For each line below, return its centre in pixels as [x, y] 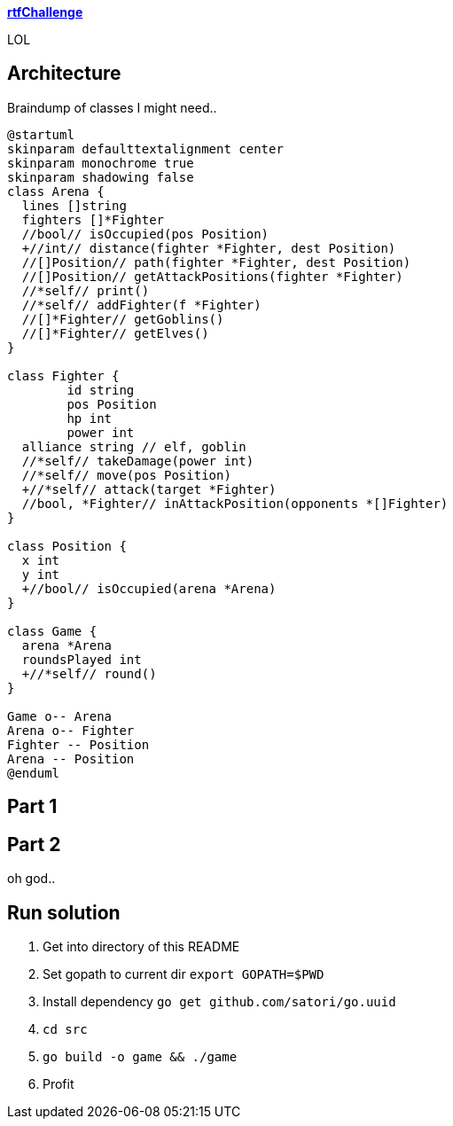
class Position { [67, 546]
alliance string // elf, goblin [134, 446]
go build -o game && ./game [140, 1056]
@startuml [41, 134]
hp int [90, 418]
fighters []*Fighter [93, 219]
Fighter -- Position [78, 744]
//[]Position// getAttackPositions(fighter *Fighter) [212, 276]
